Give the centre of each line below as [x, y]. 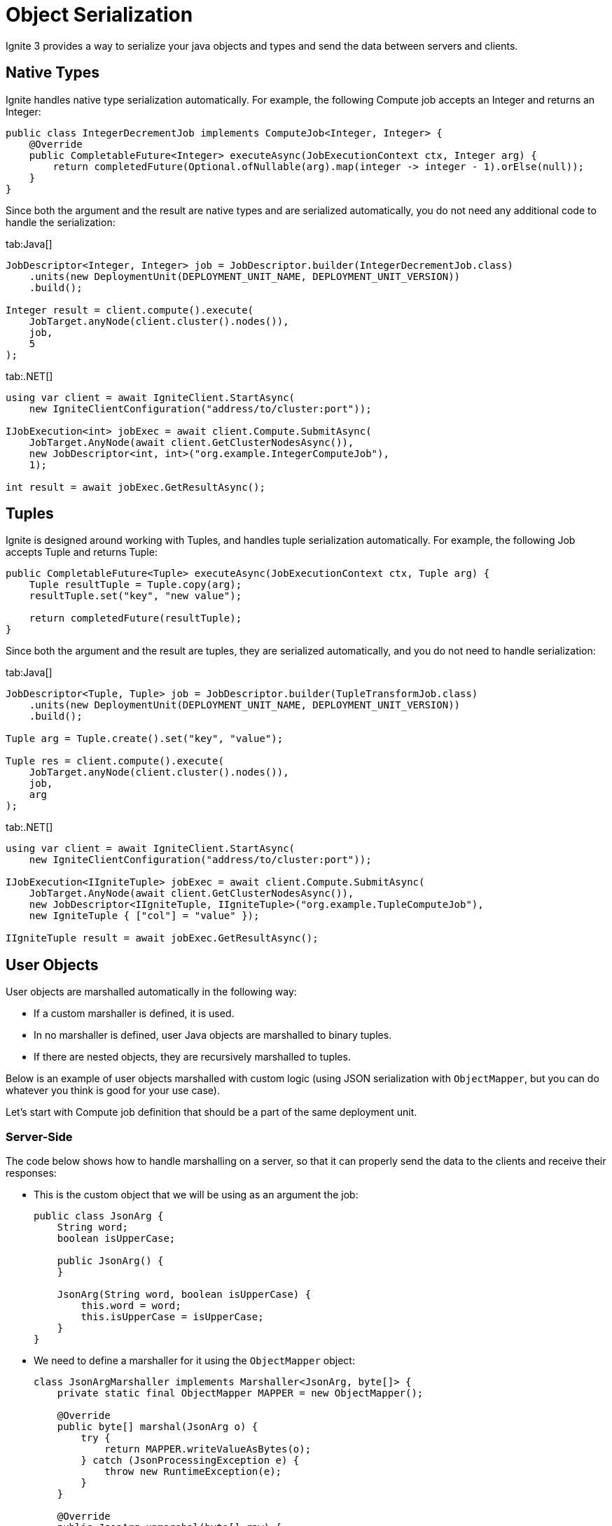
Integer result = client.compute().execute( [130, 310]
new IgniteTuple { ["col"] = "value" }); [144, 916]
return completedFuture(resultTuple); [135, 618]
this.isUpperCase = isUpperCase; [172, 1317]
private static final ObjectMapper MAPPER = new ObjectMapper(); [240, 1393]
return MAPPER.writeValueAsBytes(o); [208, 1449]
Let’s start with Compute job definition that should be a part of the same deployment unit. [211, 1112]
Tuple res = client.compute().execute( [115, 761]
